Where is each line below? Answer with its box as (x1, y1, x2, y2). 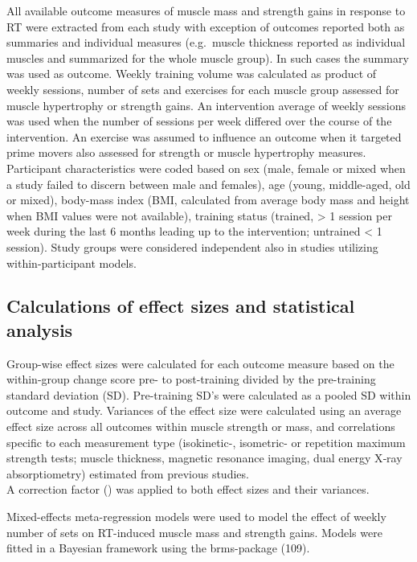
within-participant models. (6, 254, 137, 271)
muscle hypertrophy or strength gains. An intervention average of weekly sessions (6, 96, 406, 113)
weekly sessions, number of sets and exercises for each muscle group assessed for (6, 80, 399, 97)
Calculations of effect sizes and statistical (6, 293, 355, 318)
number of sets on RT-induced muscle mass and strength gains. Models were (6, 523, 382, 540)
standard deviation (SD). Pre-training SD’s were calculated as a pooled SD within (6, 386, 411, 403)
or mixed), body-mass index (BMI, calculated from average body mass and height (6, 191, 410, 208)
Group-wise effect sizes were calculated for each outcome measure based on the (6, 355, 395, 371)
